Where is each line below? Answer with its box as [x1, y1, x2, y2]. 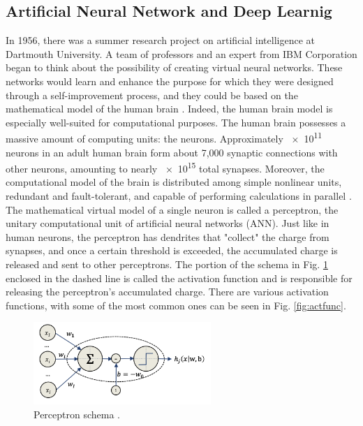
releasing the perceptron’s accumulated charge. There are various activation [6, 284, 329, 299]
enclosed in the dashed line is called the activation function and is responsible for [6, 270, 353, 285]
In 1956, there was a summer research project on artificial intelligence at [6, 33, 315, 47]
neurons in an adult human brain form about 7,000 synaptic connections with [6, 145, 338, 159]
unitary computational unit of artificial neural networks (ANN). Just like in [6, 216, 329, 230]
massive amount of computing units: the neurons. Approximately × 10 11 [6, 129, 323, 146]
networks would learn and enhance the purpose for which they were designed [6, 73, 334, 88]
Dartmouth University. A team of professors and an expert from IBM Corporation [6, 46, 357, 61]
